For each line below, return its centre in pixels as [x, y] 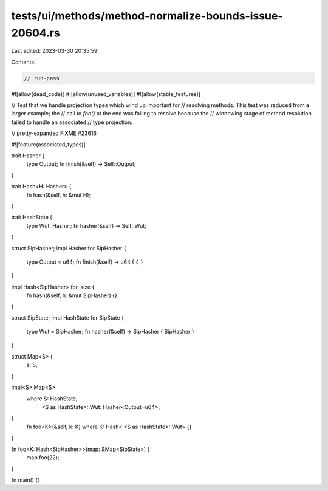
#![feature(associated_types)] [49, 144]
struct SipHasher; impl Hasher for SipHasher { [69, 248]
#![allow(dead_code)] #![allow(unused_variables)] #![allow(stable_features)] [106, 94]
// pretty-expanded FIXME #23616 [54, 133]
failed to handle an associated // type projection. [72, 122]
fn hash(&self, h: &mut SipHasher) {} [72, 295]
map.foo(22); [43, 457]
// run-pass [42, 78]
